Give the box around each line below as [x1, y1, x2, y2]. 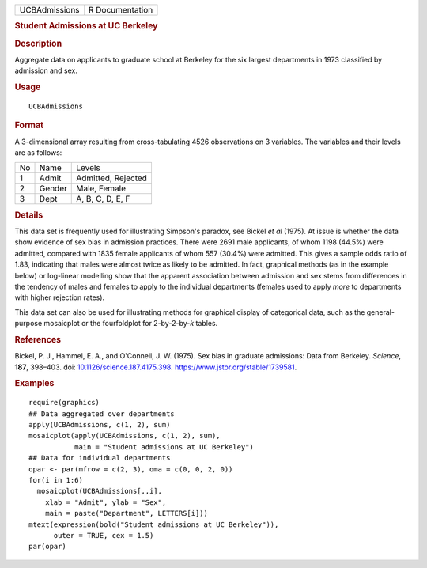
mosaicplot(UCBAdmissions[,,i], [36, 487, 162, 496]
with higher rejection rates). [14, 293, 105, 302]
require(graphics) [28, 398, 100, 407]
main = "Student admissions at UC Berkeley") [74, 442, 255, 451]
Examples [14, 378, 55, 389]
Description [14, 38, 62, 49]
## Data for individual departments [28, 453, 171, 463]
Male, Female [76, 183, 127, 194]
